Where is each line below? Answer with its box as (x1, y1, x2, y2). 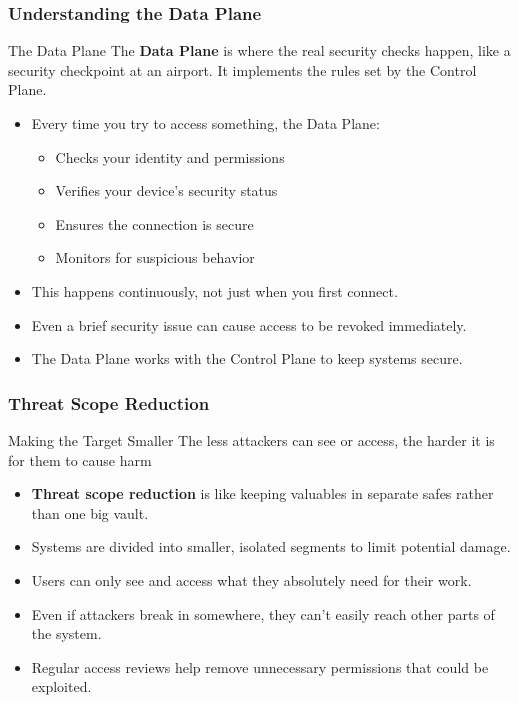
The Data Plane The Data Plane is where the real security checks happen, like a (8, 40, 511, 61)
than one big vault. (31, 502, 149, 523)
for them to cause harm (8, 449, 152, 470)
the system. (31, 623, 102, 644)
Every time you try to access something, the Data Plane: (31, 113, 380, 133)
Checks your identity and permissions (55, 146, 285, 167)
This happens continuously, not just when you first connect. (31, 280, 398, 301)
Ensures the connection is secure (55, 213, 254, 234)
